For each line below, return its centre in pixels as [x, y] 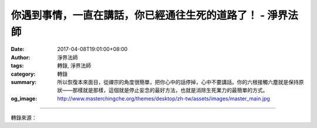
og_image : [24, 98]
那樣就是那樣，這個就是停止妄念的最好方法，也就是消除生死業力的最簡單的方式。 [170, 90]
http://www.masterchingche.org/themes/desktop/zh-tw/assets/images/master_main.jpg [163, 98]
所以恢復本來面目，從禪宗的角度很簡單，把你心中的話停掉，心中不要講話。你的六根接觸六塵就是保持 [178, 82]
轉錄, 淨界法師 [74, 66]
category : [23, 74]
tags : [17, 66]
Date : [18, 49]
